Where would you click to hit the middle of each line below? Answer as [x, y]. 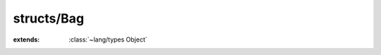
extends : [26, 39]
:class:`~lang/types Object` [108, 39]
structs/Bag [49, 18]
